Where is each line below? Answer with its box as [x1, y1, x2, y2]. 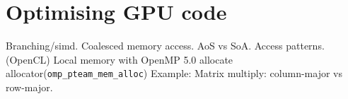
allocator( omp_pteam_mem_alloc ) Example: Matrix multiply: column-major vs [6, 66, 342, 81]
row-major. [6, 79, 53, 94]
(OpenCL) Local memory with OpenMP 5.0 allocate [6, 52, 233, 66]
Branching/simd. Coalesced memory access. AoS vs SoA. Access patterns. [6, 38, 325, 53]
